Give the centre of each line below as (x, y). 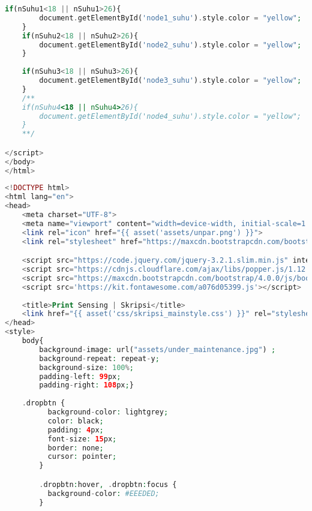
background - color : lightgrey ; (108, 412)
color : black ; (76, 421)
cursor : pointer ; (82, 457)
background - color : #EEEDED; (103, 493)
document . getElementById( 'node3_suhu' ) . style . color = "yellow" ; (170, 80)
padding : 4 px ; (76, 430)
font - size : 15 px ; (82, 439)
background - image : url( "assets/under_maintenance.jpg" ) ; (157, 349)
